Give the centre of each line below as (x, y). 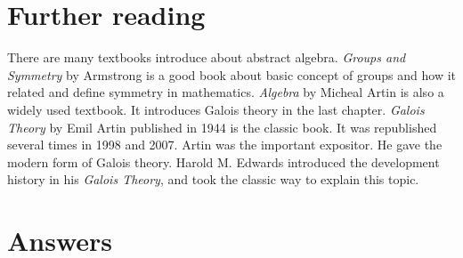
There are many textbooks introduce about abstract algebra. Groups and (207, 57)
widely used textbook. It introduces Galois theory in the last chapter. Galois (216, 109)
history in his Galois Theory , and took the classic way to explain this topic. (213, 179)
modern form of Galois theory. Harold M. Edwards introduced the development (223, 161)
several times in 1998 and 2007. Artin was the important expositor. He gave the (225, 145)
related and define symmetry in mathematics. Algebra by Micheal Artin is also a (226, 92)
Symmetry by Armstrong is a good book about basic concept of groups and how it (231, 74)
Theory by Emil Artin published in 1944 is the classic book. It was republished (222, 127)
